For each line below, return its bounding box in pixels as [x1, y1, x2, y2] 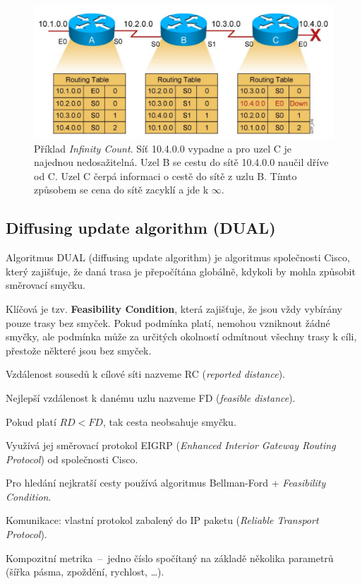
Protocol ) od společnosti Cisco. [6, 451, 138, 466]
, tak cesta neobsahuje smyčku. [102, 414, 236, 429]
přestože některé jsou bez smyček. [6, 342, 152, 357]
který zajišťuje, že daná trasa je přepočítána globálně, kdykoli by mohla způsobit [6, 263, 356, 278]
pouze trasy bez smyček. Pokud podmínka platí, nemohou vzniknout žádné [6, 315, 330, 330]
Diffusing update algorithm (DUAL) [6, 217, 276, 239]
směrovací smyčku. [6, 278, 85, 292]
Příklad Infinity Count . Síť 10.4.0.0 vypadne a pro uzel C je [34, 141, 291, 155]
